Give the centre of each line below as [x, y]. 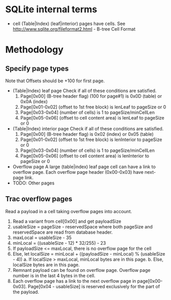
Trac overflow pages [39, 199]
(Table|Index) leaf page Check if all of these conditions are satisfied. [84, 90]
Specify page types [37, 68]
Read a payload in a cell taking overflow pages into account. [69, 211]
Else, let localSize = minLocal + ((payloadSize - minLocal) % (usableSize [89, 253]
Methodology [34, 50]
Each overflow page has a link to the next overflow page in [74, 281]
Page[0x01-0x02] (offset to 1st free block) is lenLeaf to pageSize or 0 [93, 107]
